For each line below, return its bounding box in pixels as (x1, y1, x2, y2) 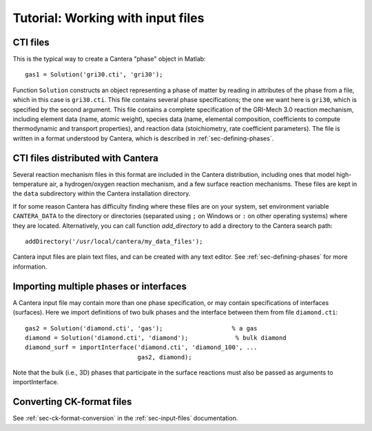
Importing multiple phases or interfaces (12, 280, 187, 292)
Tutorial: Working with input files (12, 10, 205, 25)
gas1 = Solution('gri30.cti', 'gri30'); (25, 71, 163, 78)
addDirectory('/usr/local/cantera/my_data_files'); (25, 238, 203, 246)
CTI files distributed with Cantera (12, 152, 158, 164)
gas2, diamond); (137, 353, 192, 361)
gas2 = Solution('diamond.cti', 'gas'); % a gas (25, 324, 258, 332)
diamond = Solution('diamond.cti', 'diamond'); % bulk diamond (25, 334, 287, 341)
